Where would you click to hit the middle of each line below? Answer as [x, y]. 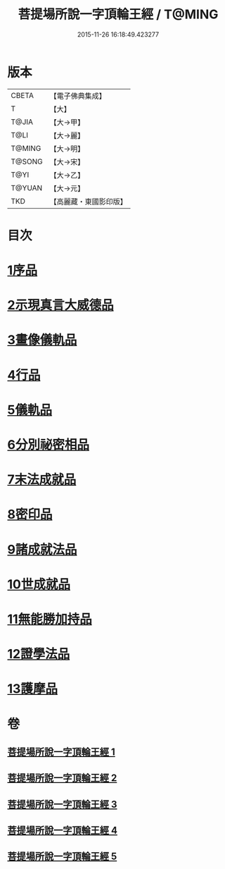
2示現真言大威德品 [60, 306]
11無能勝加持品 [50, 619]
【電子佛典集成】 [78, 96]
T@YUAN [27, 187]
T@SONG [27, 161]
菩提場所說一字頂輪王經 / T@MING [118, 14]
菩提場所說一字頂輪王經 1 [62, 752]
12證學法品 [39, 654]
